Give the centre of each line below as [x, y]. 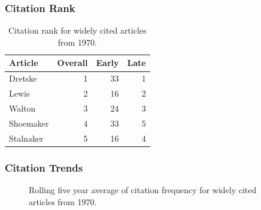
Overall [72, 63]
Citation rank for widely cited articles [77, 30]
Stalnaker [26, 138]
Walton [22, 108]
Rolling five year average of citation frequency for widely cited [143, 189]
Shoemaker [29, 123]
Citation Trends [44, 167]
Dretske [23, 78]
